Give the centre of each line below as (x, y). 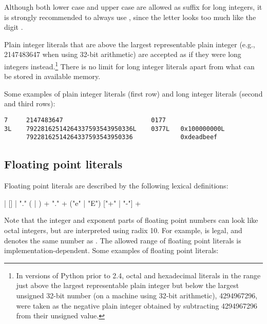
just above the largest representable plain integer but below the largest (128, 285)
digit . (14, 27)
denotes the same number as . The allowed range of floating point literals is (123, 240)
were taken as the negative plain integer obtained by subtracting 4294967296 (137, 305)
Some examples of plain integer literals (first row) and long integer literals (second (133, 93)
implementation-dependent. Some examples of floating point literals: (111, 250)
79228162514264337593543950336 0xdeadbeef (122, 137)
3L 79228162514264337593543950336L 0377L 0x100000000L (115, 129)
